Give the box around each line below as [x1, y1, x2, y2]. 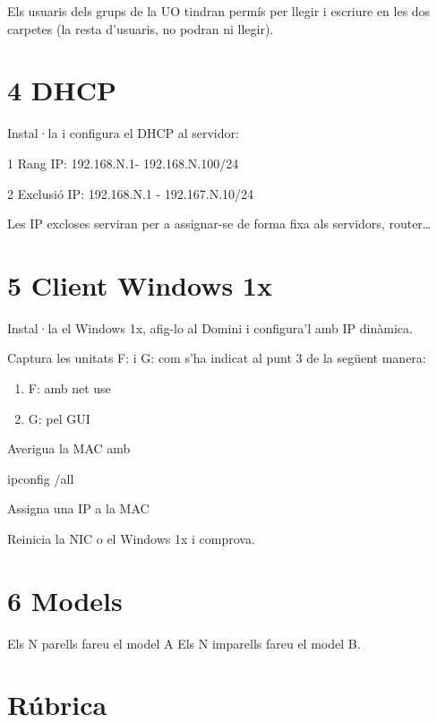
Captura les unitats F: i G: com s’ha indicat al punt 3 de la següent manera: [7, 349, 426, 367]
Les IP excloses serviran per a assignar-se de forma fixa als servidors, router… [7, 214, 432, 233]
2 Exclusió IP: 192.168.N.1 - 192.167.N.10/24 [7, 184, 254, 202]
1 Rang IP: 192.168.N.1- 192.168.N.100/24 [7, 153, 239, 172]
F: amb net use [28, 379, 111, 397]
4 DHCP [7, 72, 116, 108]
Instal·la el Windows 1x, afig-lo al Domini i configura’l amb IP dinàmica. [7, 318, 413, 337]
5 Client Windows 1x [7, 266, 272, 303]
